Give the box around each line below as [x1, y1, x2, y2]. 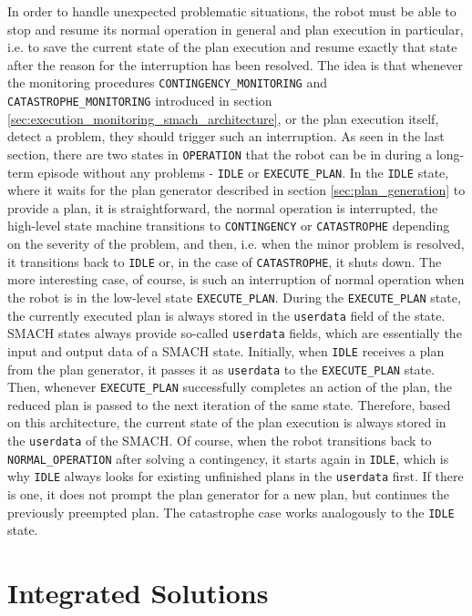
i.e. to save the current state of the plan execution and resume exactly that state [7, 37, 457, 56]
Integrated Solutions [7, 574, 269, 611]
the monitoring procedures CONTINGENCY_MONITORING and [7, 73, 327, 92]
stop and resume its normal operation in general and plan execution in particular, [7, 19, 464, 38]
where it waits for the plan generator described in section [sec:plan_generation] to [7, 180, 466, 200]
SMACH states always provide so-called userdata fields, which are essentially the [7, 323, 462, 343]
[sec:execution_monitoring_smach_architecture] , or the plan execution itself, [7, 108, 439, 128]
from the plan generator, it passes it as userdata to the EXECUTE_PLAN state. [7, 359, 436, 378]
